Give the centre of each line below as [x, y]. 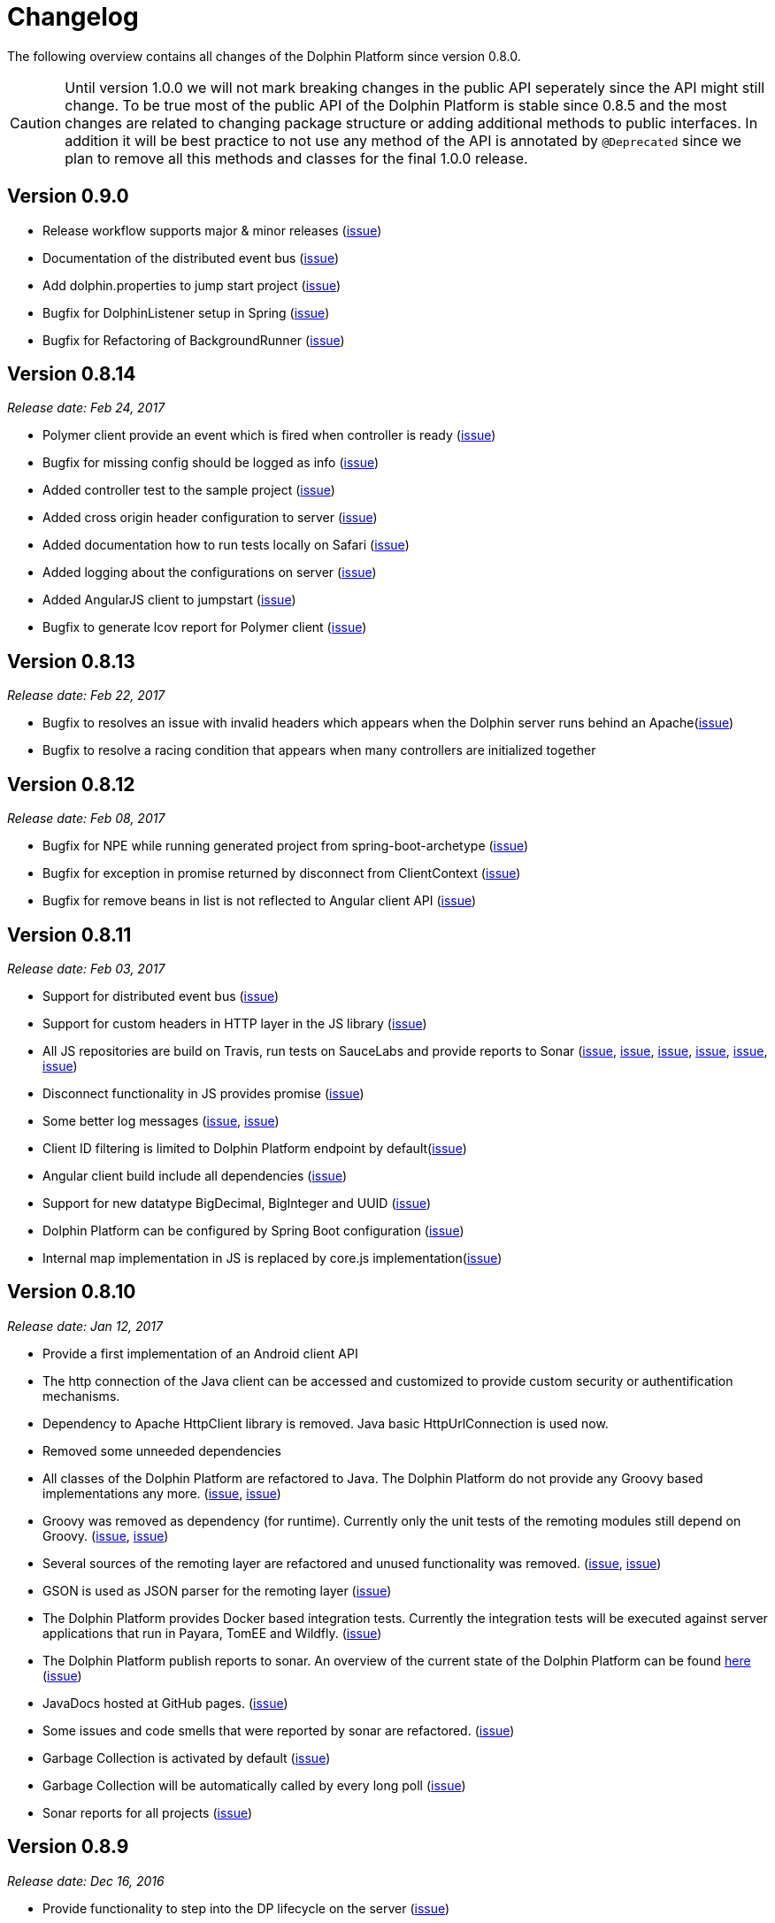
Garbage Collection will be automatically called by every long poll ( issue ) [254, 1785]
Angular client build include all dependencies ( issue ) [195, 1175]
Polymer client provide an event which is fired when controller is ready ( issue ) [269, 435]
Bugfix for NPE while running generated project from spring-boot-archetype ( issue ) [286, 846]
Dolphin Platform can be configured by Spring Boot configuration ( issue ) [253, 1230]
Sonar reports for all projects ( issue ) [148, 1812]
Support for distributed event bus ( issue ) [161, 996]
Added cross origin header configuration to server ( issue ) [210, 518]
